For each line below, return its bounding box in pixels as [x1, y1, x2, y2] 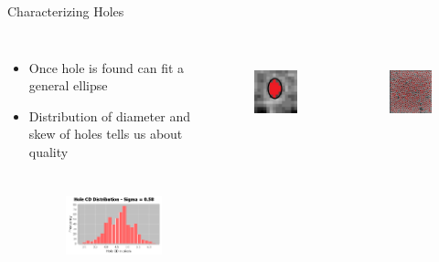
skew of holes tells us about [28, 124, 183, 143]
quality [28, 141, 69, 161]
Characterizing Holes [7, 2, 124, 20]
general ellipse [28, 76, 108, 95]
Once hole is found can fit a [28, 58, 185, 77]
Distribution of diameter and [28, 106, 190, 125]
